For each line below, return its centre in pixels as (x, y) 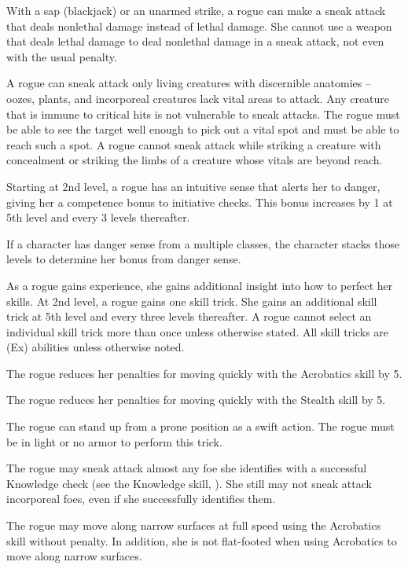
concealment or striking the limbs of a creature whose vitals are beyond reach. (195, 160)
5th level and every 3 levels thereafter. (98, 217)
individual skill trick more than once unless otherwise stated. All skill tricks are (198, 331)
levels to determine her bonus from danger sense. (124, 259)
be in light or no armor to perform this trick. (114, 441)
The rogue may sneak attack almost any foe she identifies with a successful (187, 468)
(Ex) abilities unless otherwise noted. (96, 347)
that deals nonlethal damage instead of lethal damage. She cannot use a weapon (199, 26)
